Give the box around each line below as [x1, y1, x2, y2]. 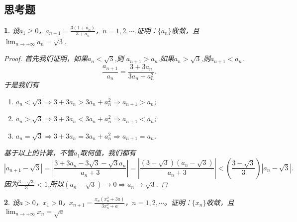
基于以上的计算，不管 [4, 148, 74, 158]
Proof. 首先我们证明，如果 [4, 53, 88, 64]
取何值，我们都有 [80, 148, 136, 158]
